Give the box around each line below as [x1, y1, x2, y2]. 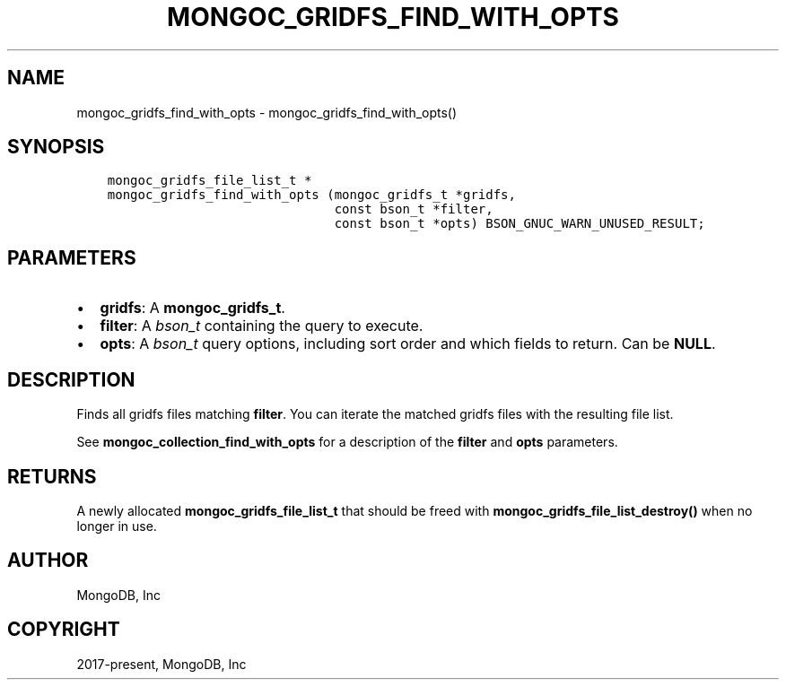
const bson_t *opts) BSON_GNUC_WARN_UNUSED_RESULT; [334, 216, 705, 231]
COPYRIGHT [7, 618, 120, 641]
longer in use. [76, 517, 157, 534]
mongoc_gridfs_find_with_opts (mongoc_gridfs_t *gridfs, [107, 187, 516, 203]
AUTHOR [7, 549, 89, 572]
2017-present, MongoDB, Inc [76, 656, 247, 672]
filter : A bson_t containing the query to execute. [100, 317, 424, 335]
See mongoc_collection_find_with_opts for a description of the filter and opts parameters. [76, 434, 618, 450]
